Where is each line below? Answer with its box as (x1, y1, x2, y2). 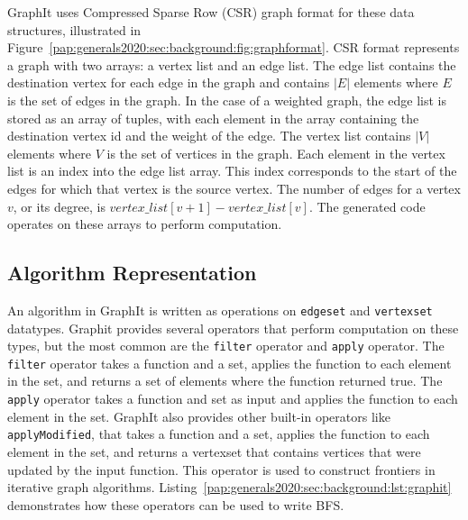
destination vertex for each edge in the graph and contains (7, 73, 330, 92)
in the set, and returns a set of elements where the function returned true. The (7, 371, 443, 390)
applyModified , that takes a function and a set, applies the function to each (7, 424, 430, 443)
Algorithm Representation (7, 259, 257, 287)
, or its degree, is (13, 196, 106, 215)
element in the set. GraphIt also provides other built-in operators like (7, 406, 390, 425)
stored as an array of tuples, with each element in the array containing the (7, 108, 419, 127)
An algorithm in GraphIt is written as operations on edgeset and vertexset (7, 300, 433, 319)
